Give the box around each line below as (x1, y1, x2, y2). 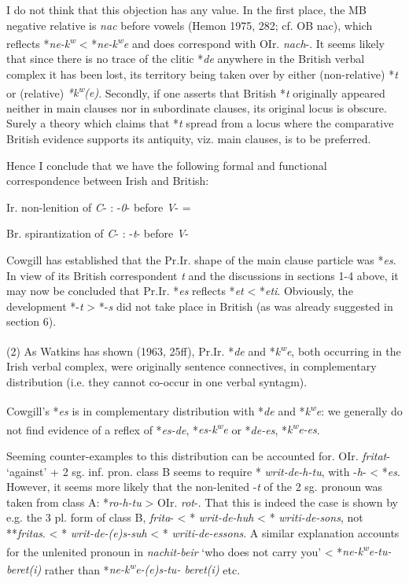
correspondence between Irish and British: (6, 172, 209, 189)
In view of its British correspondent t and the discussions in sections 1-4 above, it (6, 267, 399, 283)
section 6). (6, 313, 57, 330)
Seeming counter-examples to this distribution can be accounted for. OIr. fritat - (6, 447, 390, 463)
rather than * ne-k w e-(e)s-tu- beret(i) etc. (44, 559, 241, 577)
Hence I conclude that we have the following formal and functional (6, 157, 327, 173)
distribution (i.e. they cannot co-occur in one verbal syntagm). (6, 373, 308, 389)
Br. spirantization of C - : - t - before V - (6, 225, 189, 242)
